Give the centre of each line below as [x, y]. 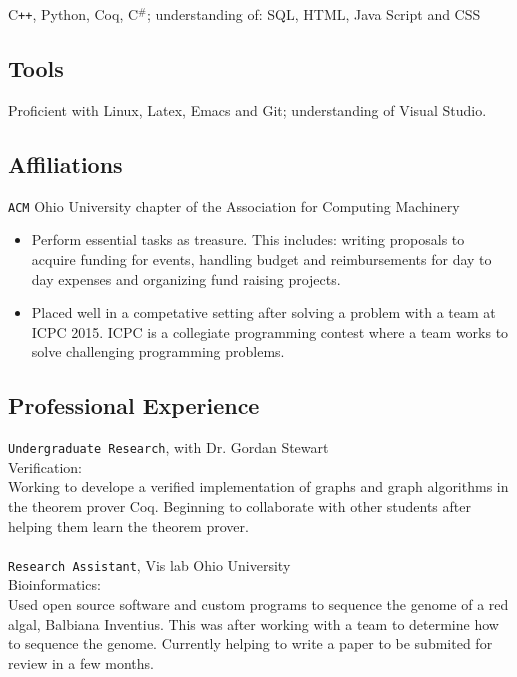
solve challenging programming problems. [158, 351]
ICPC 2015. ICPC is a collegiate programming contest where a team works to [270, 331]
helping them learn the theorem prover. [128, 525]
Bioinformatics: [54, 584]
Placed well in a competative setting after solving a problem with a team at [263, 312]
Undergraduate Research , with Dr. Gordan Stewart [168, 447]
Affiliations [65, 163]
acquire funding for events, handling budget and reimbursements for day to [261, 258]
